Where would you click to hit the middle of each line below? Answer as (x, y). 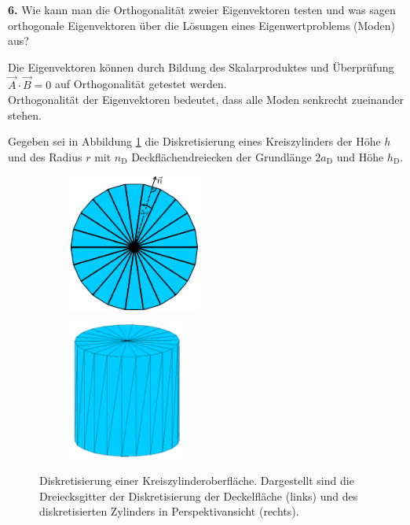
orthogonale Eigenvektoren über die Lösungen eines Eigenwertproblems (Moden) (201, 25)
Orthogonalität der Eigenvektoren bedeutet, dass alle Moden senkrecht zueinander (206, 100)
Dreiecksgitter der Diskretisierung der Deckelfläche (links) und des (199, 495)
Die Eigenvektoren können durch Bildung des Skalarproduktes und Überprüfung (201, 67)
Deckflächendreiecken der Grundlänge (221, 156)
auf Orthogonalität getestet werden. (141, 84)
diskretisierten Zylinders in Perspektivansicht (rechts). (169, 511)
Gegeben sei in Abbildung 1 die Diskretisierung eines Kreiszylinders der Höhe (194, 141)
